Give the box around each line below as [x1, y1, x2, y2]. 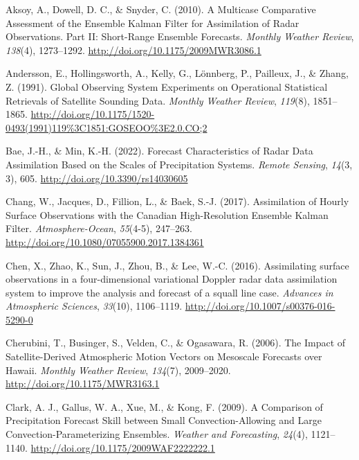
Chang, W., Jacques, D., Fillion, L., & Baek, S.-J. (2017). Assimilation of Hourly [6, 194, 349, 209]
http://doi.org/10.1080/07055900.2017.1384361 [6, 234, 204, 249]
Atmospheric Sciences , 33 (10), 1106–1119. [6, 299, 183, 313]
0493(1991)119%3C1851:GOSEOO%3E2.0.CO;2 [6, 120, 208, 134]
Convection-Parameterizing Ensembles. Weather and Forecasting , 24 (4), [6, 427, 308, 441]
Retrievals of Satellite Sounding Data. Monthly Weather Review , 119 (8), [6, 93, 310, 107]
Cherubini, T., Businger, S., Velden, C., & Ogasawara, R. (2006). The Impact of [6, 335, 346, 350]
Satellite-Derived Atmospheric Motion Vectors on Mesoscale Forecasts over [6, 349, 322, 364]
